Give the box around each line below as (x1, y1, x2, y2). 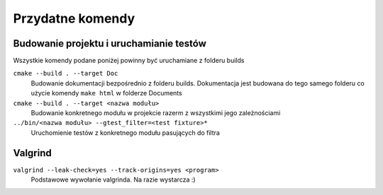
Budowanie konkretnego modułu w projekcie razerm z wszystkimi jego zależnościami (30, 109, 281, 117)
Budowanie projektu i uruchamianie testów (13, 37, 207, 49)
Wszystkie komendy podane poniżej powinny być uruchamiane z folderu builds (13, 57, 245, 65)
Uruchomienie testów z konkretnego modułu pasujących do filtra (30, 128, 220, 137)
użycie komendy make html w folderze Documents (30, 89, 182, 97)
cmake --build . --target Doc (13, 69, 118, 78)
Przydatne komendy (13, 11, 135, 26)
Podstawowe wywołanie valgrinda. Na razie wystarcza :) (30, 175, 196, 184)
